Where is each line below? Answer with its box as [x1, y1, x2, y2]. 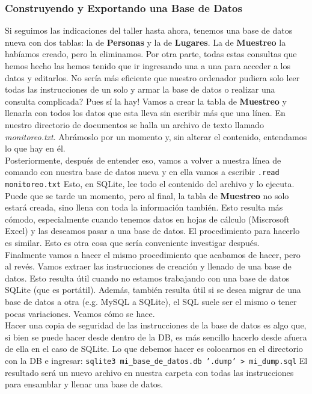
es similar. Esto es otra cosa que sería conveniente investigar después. [5, 236, 260, 249]
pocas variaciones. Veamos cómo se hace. [5, 307, 155, 319]
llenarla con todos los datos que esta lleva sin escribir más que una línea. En [5, 106, 286, 119]
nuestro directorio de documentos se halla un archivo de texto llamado [5, 118, 264, 131]
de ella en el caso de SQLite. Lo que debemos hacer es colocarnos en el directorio [5, 342, 303, 355]
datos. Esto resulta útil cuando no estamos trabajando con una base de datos [5, 271, 289, 284]
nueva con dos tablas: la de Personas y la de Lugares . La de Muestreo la [5, 35, 286, 48]
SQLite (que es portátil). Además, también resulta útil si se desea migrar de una [5, 283, 301, 296]
